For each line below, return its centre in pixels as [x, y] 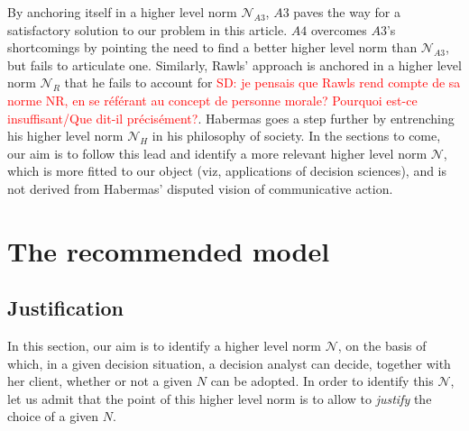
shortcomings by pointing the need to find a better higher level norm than [212, 47]
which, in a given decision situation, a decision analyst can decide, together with [229, 363]
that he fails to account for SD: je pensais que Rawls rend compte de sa [262, 83]
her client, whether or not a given [100, 381]
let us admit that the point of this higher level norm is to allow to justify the [220, 398]
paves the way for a [347, 12]
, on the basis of [382, 346]
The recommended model [169, 250]
